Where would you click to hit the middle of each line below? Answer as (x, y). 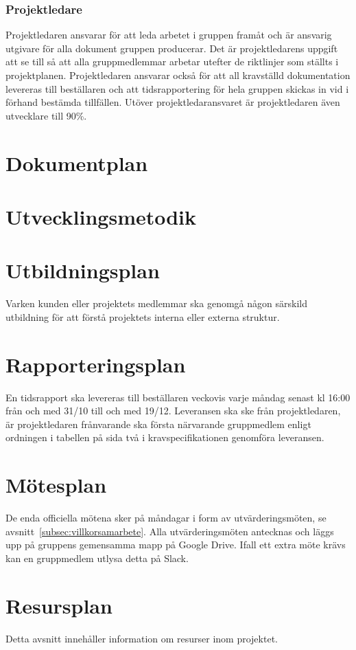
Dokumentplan (77, 162)
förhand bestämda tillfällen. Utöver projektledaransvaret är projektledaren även (173, 102)
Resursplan (59, 605)
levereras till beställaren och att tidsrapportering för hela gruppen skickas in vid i (177, 88)
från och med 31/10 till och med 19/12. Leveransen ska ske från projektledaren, (173, 411)
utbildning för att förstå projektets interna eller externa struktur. (143, 316)
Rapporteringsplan (96, 364)
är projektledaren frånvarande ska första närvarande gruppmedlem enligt (158, 424)
